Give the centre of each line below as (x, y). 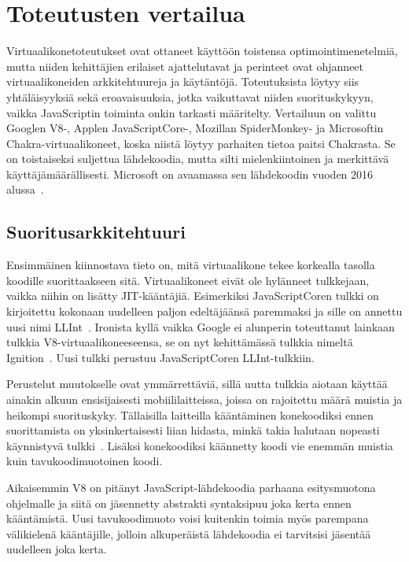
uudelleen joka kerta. (57, 549)
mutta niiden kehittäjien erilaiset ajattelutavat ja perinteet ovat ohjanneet (185, 66)
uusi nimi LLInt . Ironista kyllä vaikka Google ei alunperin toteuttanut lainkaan (201, 326)
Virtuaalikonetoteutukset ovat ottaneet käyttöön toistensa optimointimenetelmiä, (202, 51)
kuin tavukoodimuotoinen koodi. (85, 461)
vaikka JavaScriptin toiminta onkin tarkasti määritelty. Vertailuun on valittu (192, 112)
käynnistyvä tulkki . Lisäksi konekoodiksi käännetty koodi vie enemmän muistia (200, 445)
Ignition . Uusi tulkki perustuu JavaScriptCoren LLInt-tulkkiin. (160, 357)
